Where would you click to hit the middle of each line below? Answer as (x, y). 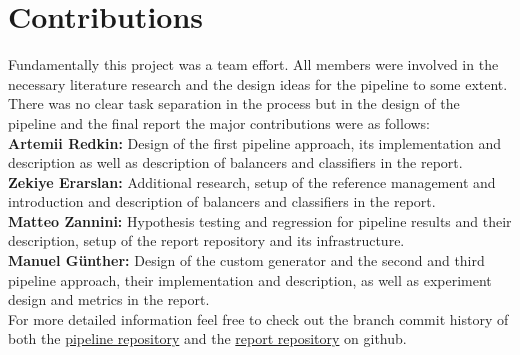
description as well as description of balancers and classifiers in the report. (235, 162)
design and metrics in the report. (109, 299)
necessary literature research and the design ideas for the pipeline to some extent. (258, 83)
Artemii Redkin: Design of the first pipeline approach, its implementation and (255, 142)
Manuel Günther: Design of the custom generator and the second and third (246, 260)
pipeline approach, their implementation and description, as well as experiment (250, 279)
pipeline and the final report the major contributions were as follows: (219, 122)
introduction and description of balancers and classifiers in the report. (222, 201)
